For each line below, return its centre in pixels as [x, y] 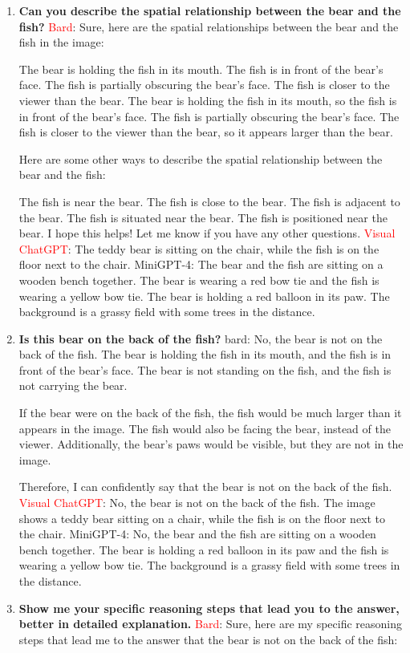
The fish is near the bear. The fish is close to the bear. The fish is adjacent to [209, 201]
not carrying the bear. [73, 385]
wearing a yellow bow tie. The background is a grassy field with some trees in [209, 565]
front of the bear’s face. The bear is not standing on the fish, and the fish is [205, 369]
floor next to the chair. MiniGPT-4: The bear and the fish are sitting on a [201, 264]
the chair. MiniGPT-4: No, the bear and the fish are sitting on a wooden [197, 534]
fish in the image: [61, 42]
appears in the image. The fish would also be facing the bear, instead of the [205, 428]
